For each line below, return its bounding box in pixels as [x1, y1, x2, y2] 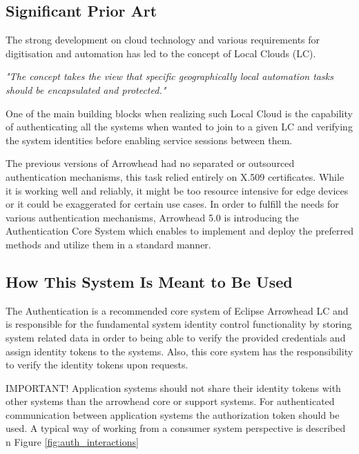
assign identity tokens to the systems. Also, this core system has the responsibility [6, 344, 353, 358]
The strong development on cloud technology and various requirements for [6, 32, 320, 47]
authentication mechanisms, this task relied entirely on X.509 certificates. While [6, 169, 345, 184]
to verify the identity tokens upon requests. [6, 357, 188, 372]
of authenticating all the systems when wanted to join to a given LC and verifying [6, 119, 353, 134]
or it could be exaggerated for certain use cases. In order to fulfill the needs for [6, 197, 339, 211]
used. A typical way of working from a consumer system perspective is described [6, 421, 346, 435]
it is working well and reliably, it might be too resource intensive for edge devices [6, 183, 349, 197]
